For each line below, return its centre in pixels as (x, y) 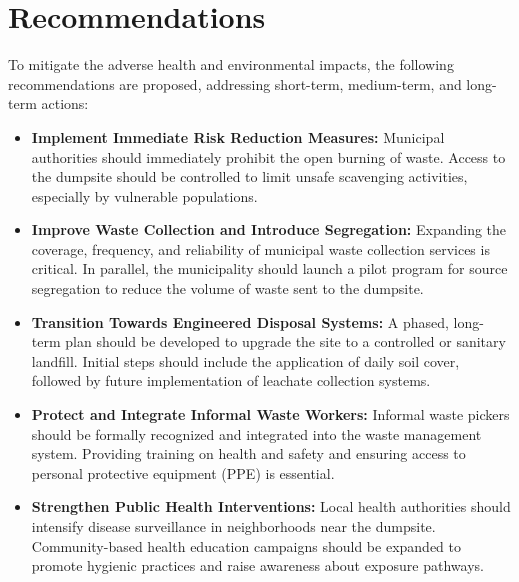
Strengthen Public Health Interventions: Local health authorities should (271, 506)
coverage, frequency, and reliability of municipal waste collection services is (260, 248)
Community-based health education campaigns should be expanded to (246, 545)
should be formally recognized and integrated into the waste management (256, 433)
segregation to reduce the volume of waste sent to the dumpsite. (227, 288)
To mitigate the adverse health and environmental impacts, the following (231, 64)
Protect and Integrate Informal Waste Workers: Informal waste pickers (270, 414)
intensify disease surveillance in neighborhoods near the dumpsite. (233, 526)
